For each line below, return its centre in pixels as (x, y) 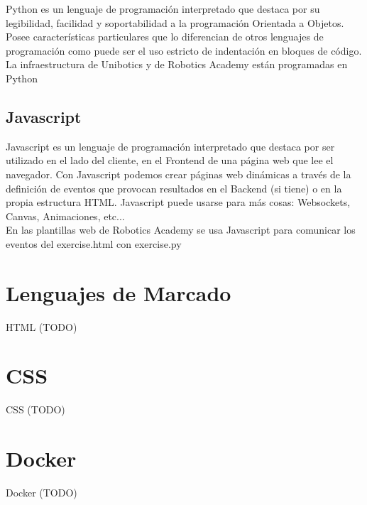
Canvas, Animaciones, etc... (65, 216)
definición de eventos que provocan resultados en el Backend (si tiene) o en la (174, 188)
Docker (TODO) (42, 493)
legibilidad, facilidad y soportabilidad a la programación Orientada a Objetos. (175, 22)
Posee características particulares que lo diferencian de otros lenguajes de (165, 37)
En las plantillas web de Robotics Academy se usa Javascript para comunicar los (181, 230)
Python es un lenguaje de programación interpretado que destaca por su (163, 9)
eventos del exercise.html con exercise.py (94, 243)
